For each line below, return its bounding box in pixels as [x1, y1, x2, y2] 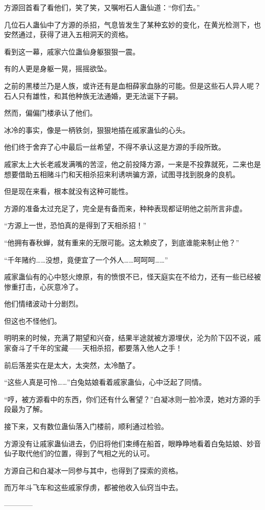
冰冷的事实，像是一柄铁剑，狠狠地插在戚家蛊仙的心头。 [4, 124, 190, 135]
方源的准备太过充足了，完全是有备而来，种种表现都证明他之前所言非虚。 [4, 203, 247, 213]
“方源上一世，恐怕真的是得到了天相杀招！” [4, 220, 147, 231]
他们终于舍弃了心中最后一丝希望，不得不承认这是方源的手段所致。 [4, 141, 225, 152]
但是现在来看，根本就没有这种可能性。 [4, 186, 132, 196]
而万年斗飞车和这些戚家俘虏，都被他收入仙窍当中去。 [4, 482, 182, 493]
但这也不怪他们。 [4, 315, 61, 326]
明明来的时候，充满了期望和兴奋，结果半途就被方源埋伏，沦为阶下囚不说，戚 [4, 332, 261, 343]
